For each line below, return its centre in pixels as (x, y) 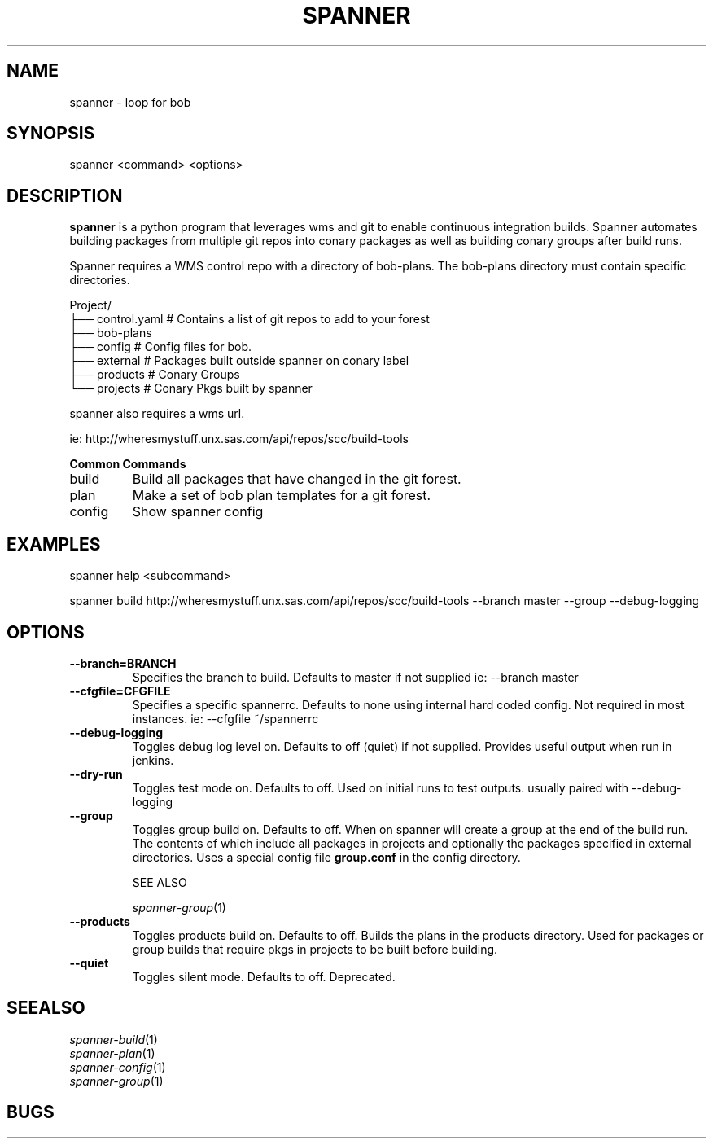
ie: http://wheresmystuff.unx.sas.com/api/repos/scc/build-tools (239, 439)
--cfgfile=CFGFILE (120, 691)
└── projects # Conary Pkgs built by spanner (191, 388)
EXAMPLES (54, 544)
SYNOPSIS (51, 134)
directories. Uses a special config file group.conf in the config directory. (326, 857)
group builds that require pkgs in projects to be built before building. (315, 949)
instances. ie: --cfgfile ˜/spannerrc (225, 718)
